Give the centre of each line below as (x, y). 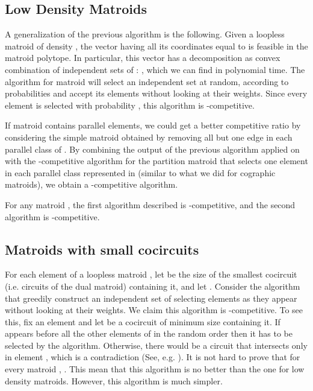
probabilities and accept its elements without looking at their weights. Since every (156, 93)
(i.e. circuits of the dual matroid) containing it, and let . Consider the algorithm (153, 286)
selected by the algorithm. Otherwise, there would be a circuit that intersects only (156, 345)
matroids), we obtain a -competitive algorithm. (91, 184)
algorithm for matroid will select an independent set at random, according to (147, 81)
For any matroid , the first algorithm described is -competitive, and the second (150, 204)
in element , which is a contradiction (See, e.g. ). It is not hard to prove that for (153, 357)
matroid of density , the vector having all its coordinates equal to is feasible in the (156, 46)
